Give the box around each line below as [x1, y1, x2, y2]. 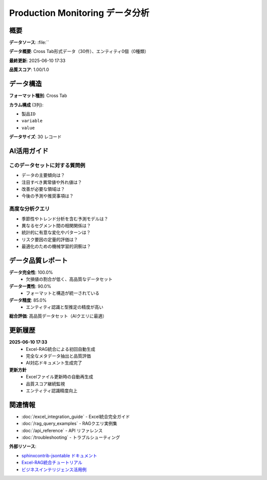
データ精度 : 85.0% [9, 297, 47, 303]
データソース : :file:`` [9, 40, 49, 46]
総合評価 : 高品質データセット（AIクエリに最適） [9, 313, 107, 319]
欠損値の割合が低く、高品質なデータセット [26, 276, 113, 282]
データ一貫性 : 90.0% [9, 283, 51, 289]
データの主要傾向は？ [21, 172, 65, 178]
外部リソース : [9, 443, 37, 449]
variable [21, 118, 43, 124]
